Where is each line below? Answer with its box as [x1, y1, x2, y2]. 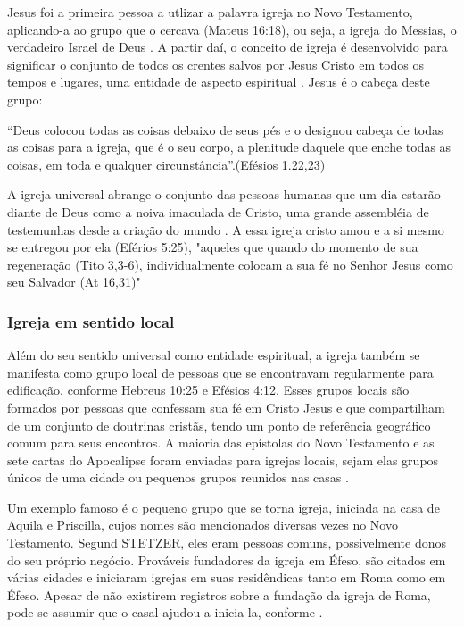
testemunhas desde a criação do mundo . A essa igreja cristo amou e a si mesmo [7, 220, 444, 238]
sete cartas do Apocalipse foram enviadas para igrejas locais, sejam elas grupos [7, 450, 439, 469]
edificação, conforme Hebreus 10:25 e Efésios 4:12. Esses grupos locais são [7, 380, 410, 399]
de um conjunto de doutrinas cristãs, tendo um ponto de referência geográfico [7, 415, 431, 434]
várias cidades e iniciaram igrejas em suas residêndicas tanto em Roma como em [7, 568, 446, 587]
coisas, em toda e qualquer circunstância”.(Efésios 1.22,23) [7, 155, 326, 173]
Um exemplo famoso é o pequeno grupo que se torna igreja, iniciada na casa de [7, 497, 440, 516]
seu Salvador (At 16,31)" [7, 272, 141, 291]
